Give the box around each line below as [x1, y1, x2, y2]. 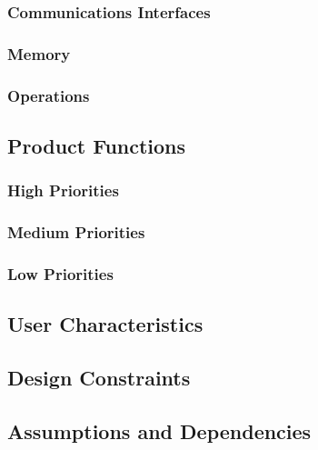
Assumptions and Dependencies [7, 416, 312, 445]
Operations [7, 84, 90, 106]
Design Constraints [7, 364, 191, 392]
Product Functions [7, 131, 186, 159]
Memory [7, 42, 71, 65]
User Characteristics [7, 310, 204, 338]
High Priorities [7, 179, 119, 202]
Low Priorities [7, 262, 114, 285]
